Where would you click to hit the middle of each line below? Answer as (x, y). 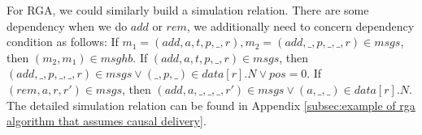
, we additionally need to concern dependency (300, 25)
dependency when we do (67, 25)
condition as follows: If (63, 42)
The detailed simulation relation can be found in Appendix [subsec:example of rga (211, 105)
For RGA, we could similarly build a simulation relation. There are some (188, 10)
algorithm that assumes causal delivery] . (107, 121)
